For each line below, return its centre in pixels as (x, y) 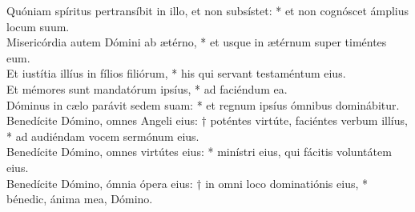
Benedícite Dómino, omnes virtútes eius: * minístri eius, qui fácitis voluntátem (199, 152)
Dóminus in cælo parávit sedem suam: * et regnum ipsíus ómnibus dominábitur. (203, 104)
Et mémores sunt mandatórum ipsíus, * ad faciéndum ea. (147, 88)
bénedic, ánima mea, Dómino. (80, 199)
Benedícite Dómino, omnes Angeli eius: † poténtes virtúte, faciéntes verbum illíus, (207, 120)
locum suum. (38, 26)
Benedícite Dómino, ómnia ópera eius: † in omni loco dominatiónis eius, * (187, 183)
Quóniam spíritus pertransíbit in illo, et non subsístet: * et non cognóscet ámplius (208, 10)
